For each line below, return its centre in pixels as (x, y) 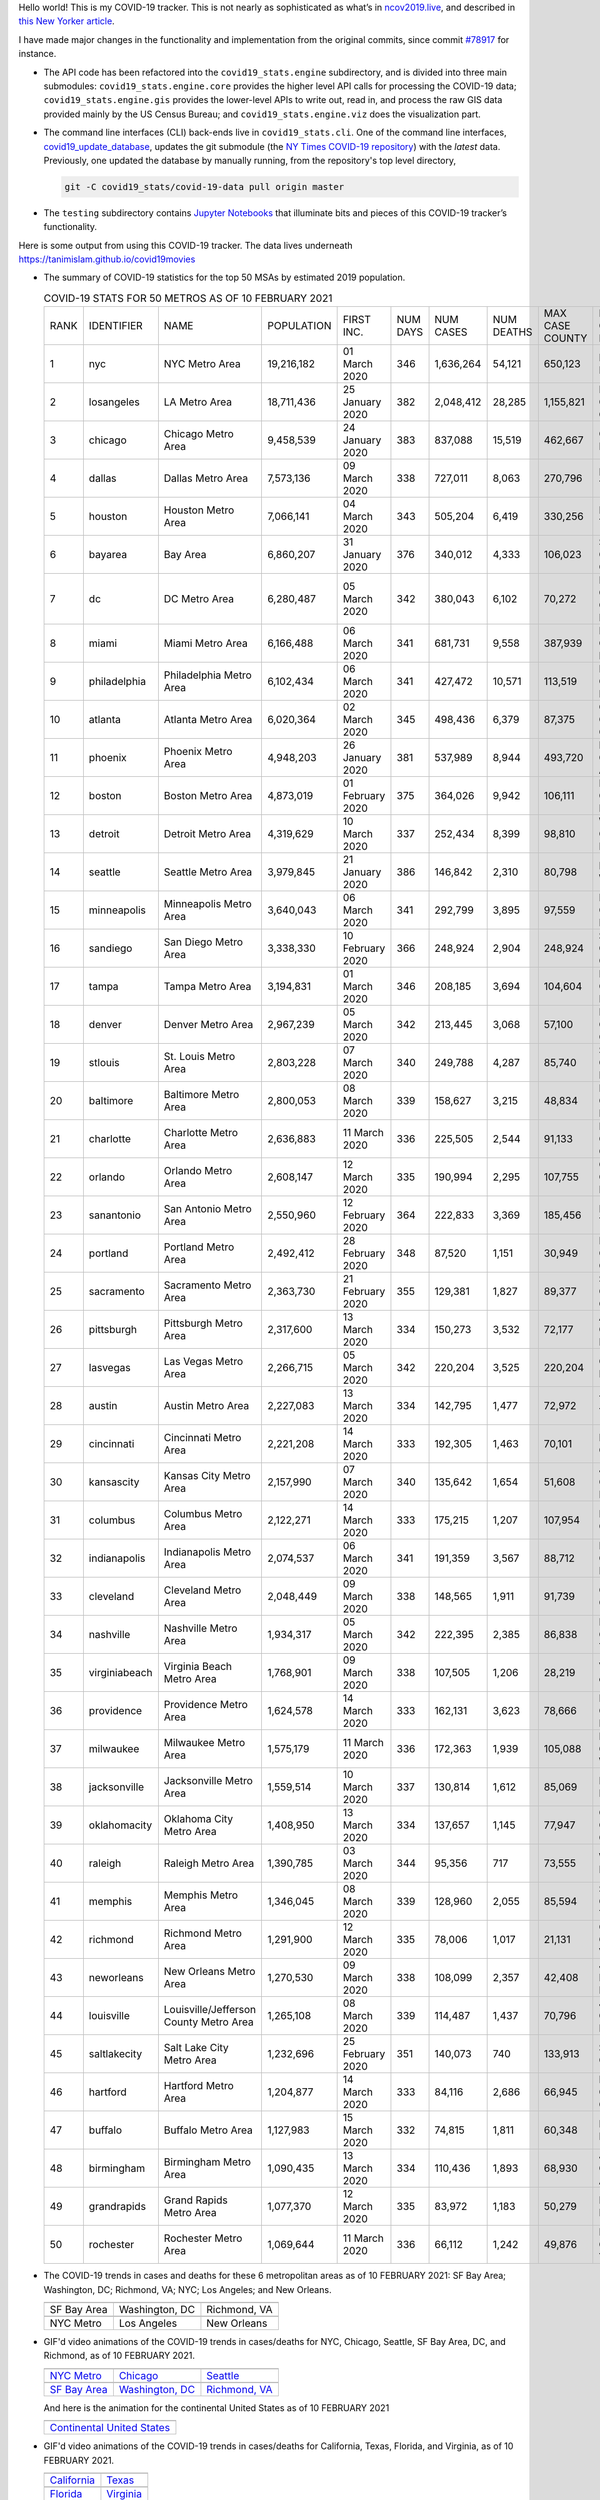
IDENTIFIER (116, 326)
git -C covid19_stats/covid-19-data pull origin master (204, 186)
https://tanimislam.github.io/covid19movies (107, 259)
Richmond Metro (202, 1933)
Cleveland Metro (202, 1590)
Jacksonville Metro (208, 1781)
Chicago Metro (198, 434)
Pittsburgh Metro (203, 1323)
